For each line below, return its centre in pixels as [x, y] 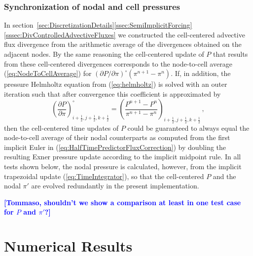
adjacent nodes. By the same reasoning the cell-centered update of [104, 54]
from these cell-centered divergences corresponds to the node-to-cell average [118, 63]
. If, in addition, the [201, 73]
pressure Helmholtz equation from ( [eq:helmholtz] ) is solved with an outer [116, 84]
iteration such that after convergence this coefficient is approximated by [112, 93]
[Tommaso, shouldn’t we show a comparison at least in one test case [123, 202]
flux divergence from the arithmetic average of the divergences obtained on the [123, 44]
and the [224, 176]
